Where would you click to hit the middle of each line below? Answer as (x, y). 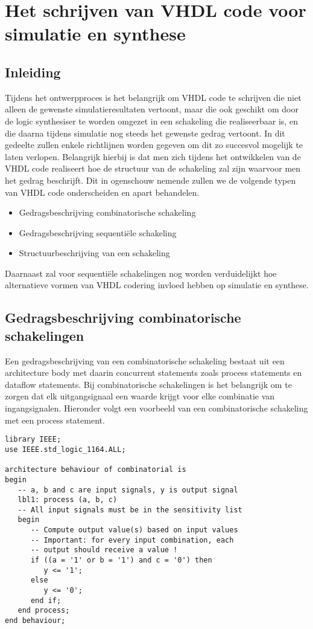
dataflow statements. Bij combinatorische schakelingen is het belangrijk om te (148, 384)
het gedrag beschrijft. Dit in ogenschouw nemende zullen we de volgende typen (150, 180)
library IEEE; (33, 440)
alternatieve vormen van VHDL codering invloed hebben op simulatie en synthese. (157, 285)
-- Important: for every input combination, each (132, 540)
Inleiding (33, 72)
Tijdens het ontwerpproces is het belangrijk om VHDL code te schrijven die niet (153, 97)
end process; (44, 611)
